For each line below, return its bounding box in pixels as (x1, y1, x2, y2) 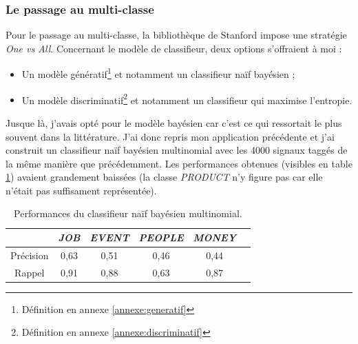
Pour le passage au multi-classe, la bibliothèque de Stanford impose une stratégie (6, 28, 347, 42)
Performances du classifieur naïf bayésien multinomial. (14, 206, 242, 221)
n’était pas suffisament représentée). (6, 183, 157, 197)
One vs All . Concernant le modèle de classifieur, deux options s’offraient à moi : (6, 41, 342, 55)
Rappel (14, 265, 45, 279)
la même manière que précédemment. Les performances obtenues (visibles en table (6, 156, 352, 170)
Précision (10, 247, 49, 262)
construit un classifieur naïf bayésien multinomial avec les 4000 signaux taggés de (6, 143, 348, 157)
